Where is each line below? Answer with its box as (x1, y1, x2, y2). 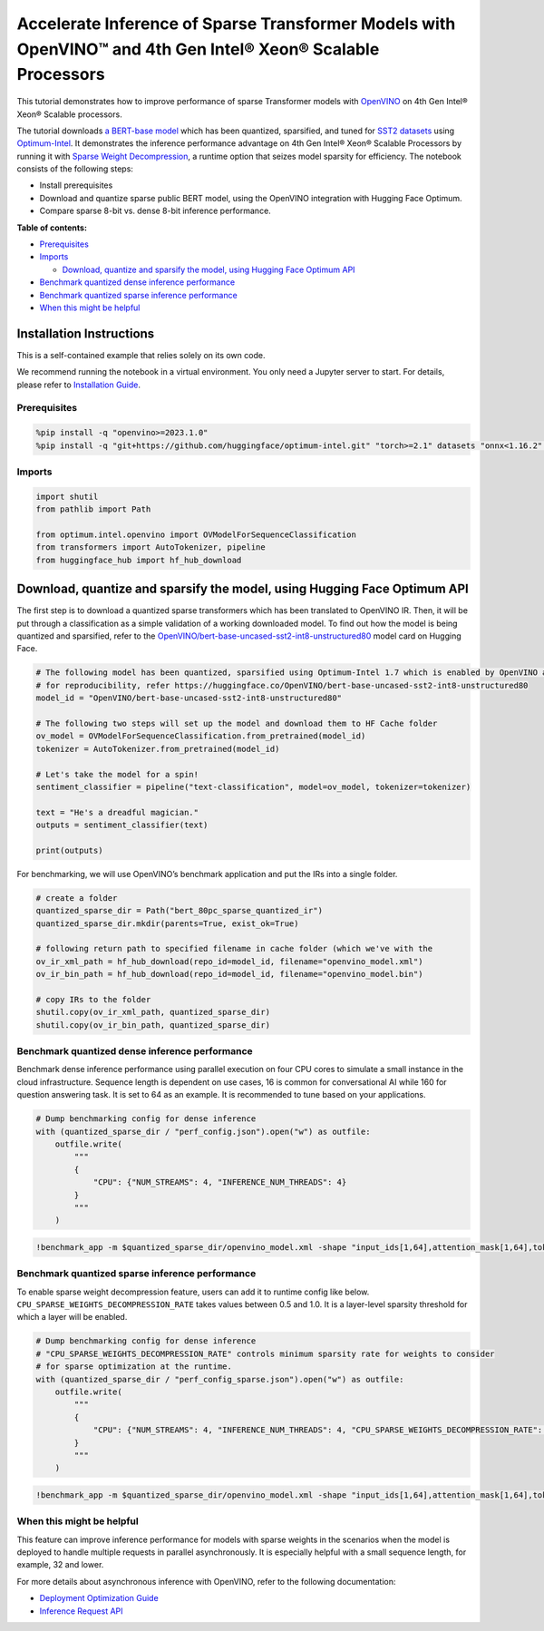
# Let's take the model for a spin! (35, 769, 199, 779)
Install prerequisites (39, 180, 113, 190)
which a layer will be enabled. (16, 1312, 128, 1323)
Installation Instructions (16, 326, 155, 341)
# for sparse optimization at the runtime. (35, 1362, 233, 1372)
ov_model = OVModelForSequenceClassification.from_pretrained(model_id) (35, 731, 366, 741)
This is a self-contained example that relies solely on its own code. (16, 349, 266, 360)
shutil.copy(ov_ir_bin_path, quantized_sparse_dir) (35, 1020, 271, 1030)
